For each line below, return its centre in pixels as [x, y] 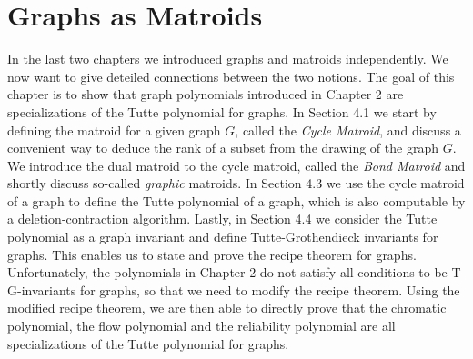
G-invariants [42, 289]
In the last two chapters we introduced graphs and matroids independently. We [228, 59]
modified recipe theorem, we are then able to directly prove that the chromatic [227, 308]
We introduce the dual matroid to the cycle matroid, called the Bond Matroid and [236, 165]
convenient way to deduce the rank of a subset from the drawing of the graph [223, 148]
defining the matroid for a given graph [114, 130]
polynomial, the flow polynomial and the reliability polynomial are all [201, 326]
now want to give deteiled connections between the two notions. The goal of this [231, 76]
